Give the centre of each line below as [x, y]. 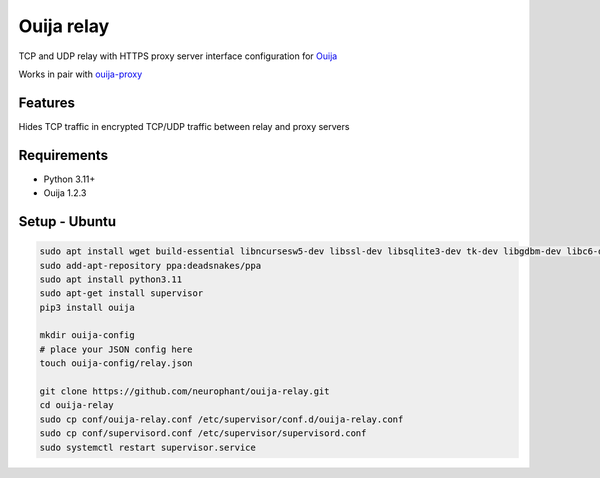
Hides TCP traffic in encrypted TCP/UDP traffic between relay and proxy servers [184, 126]
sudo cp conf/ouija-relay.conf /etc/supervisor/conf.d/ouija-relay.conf [221, 419]
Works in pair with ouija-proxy [80, 74]
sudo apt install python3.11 [111, 279]
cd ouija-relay [76, 405]
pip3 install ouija [87, 307]
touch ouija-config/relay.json [116, 363]
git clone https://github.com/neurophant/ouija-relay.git [184, 391]
